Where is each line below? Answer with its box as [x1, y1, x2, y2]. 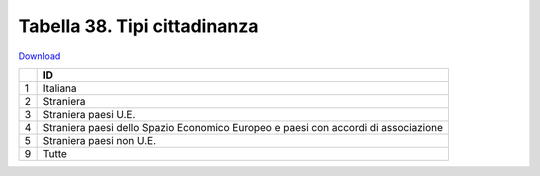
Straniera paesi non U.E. [42, 133, 157, 147]
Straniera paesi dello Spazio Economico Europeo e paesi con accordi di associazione [42, 120, 444, 134]
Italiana [42, 81, 77, 95]
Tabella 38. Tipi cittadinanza [18, 15, 259, 37]
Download [18, 50, 61, 62]
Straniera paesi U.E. [42, 107, 136, 121]
